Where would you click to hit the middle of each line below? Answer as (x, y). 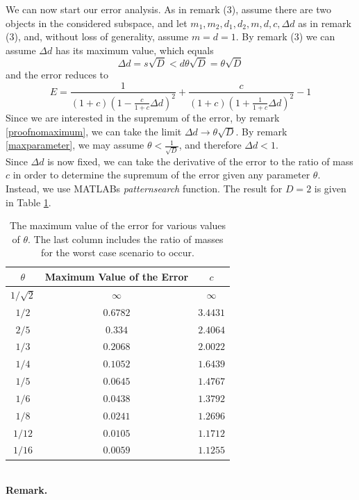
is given (330, 188)
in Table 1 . (28, 202)
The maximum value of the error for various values (118, 225)
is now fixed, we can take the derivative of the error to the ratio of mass (200, 161)
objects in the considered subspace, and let (97, 23)
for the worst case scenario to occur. (118, 252)
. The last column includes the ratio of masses (126, 239)
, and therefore (210, 145)
